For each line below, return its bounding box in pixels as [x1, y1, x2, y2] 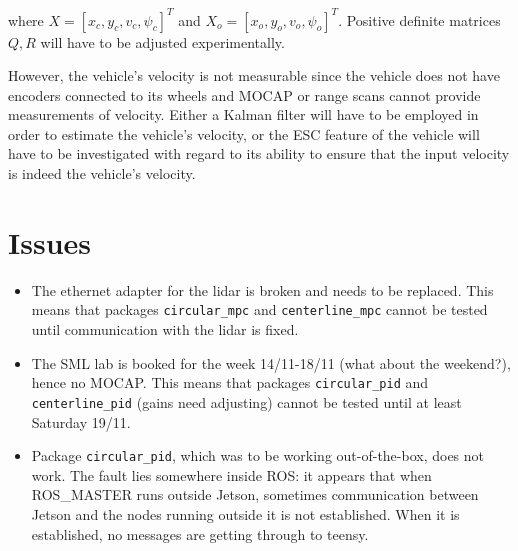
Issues [8, 221, 91, 262]
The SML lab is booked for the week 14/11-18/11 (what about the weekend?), [31, 352, 511, 373]
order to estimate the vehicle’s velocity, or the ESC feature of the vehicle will [8, 123, 480, 144]
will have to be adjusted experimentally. [40, 31, 285, 52]
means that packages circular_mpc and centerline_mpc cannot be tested [31, 299, 488, 320]
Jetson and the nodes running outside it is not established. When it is [31, 503, 460, 524]
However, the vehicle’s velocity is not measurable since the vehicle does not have [8, 65, 500, 86]
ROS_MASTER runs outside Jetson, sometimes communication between [31, 484, 479, 505]
